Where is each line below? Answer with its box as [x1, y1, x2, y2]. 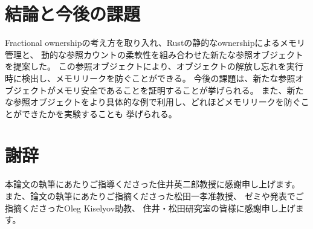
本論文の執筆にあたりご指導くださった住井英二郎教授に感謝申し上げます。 [5, 178, 300, 190]
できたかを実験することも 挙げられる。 [21, 107, 177, 120]
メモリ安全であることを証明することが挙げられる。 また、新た [55, 83, 304, 96]
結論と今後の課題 [5, 1, 141, 26]
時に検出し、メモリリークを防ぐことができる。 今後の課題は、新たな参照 [5, 71, 295, 84]
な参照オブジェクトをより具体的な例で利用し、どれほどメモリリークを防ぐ [5, 95, 301, 108]
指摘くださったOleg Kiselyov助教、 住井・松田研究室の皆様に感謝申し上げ [5, 201, 295, 214]
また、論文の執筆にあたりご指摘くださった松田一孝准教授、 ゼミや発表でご [5, 190, 304, 202]
